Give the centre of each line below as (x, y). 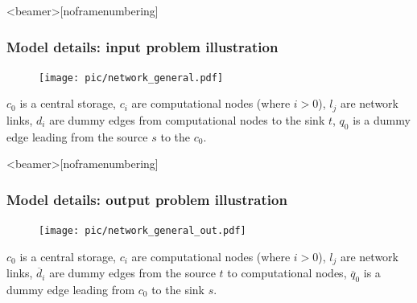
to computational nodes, (287, 273)
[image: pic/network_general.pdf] (131, 78)
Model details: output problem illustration (147, 199)
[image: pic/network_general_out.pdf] (142, 231)
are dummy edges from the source (132, 273)
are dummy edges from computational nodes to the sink (187, 119)
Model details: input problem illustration (142, 46)
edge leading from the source (77, 136)
